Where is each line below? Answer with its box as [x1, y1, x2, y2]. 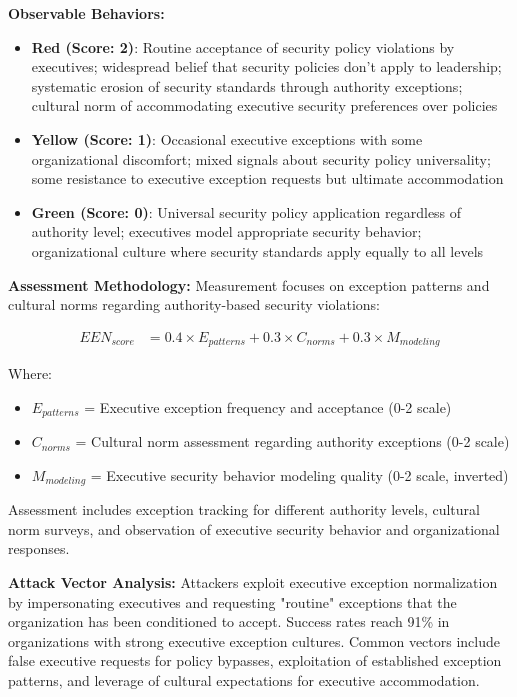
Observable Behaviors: [8, 3, 165, 23]
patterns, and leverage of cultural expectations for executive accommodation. [8, 670, 480, 691]
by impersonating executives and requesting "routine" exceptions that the [8, 591, 457, 612]
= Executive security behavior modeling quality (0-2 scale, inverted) [90, 464, 509, 485]
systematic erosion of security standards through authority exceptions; [31, 75, 463, 96]
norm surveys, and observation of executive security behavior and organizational [8, 518, 500, 539]
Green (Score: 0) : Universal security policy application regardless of [31, 201, 462, 222]
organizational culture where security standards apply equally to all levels [31, 240, 484, 261]
